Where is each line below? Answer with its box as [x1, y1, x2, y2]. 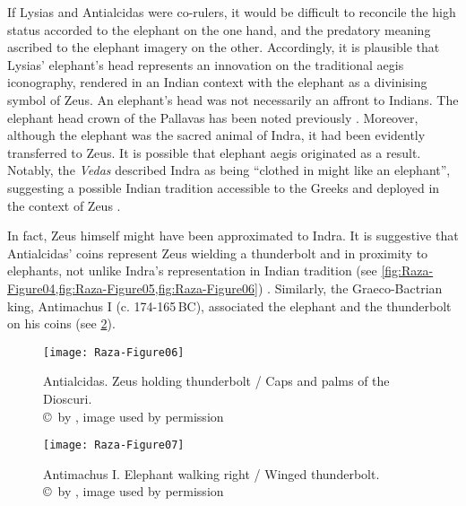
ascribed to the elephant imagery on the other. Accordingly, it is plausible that [7, 38, 440, 57]
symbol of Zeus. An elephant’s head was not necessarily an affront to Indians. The [7, 90, 459, 109]
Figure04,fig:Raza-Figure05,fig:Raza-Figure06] [7, 278, 258, 297]
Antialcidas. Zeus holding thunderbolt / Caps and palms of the [43, 371, 390, 390]
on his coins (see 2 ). [7, 314, 116, 333]
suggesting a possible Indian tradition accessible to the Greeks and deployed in [7, 178, 440, 196]
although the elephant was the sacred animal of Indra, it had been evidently [7, 126, 426, 144]
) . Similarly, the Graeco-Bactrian [257, 278, 443, 297]
